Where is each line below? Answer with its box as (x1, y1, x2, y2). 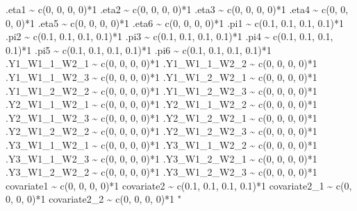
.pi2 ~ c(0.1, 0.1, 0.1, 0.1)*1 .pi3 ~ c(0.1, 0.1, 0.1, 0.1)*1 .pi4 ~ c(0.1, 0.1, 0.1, (6, 29, 333, 44)
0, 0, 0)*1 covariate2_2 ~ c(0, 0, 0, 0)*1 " (6, 192, 182, 206)
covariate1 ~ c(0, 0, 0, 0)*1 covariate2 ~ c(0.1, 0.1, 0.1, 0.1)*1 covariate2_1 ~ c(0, (6, 178, 352, 192)
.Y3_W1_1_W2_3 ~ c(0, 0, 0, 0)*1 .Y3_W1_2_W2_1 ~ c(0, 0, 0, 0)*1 (6, 151, 317, 165)
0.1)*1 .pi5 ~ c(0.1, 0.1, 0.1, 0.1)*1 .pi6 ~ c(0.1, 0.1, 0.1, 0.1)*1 (6, 42, 272, 57)
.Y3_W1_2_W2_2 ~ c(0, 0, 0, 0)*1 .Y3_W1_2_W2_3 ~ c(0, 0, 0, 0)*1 (6, 165, 317, 179)
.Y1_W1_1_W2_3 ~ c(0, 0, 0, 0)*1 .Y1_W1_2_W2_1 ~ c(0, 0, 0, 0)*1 (6, 69, 317, 84)
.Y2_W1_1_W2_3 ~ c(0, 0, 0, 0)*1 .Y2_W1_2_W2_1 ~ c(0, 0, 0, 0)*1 (6, 110, 317, 125)
